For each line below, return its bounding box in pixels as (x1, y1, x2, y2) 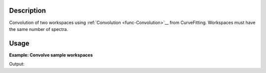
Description (9, 6, 46, 15)
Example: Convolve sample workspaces (9, 52, 93, 58)
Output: (9, 61, 25, 67)
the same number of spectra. (9, 26, 68, 32)
